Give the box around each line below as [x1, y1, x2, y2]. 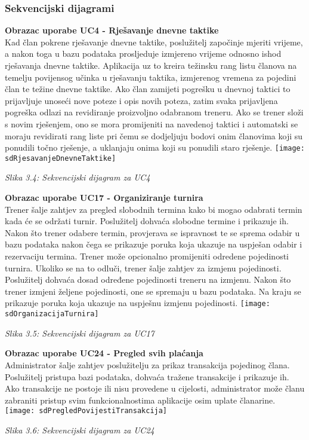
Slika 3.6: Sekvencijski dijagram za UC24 [5, 423, 154, 436]
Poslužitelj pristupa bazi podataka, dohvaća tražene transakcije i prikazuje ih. [5, 370, 289, 383]
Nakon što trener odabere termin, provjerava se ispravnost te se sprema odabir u [5, 226, 300, 239]
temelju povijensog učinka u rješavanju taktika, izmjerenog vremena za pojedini [5, 71, 296, 83]
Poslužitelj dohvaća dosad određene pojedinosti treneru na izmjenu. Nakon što [5, 273, 291, 286]
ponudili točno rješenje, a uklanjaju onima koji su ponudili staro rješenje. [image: [5, 141, 305, 154]
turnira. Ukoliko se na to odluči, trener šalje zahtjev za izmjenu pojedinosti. [5, 261, 282, 274]
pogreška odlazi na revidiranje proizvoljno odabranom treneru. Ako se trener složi [5, 106, 304, 118]
